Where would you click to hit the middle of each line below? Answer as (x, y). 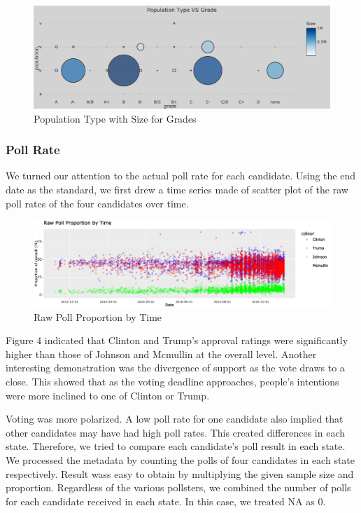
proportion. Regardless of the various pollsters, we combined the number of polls (178, 487)
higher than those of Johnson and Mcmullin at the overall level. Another (161, 354)
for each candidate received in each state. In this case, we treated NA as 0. (166, 501)
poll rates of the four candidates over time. (97, 203)
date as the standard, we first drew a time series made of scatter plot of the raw (177, 189)
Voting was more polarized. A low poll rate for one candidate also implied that (175, 419)
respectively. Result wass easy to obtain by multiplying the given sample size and (180, 473)
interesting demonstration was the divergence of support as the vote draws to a (175, 368)
